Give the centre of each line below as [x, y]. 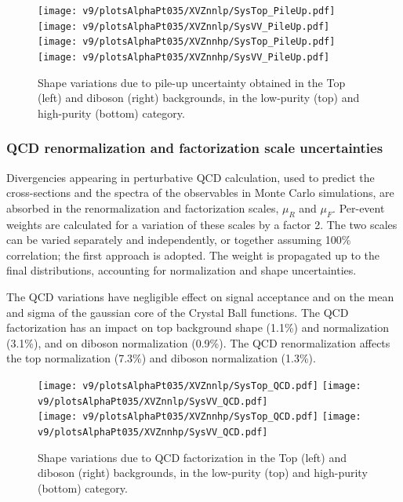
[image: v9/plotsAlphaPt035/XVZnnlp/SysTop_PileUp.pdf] [187, 11]
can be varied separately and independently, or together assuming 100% [179, 240]
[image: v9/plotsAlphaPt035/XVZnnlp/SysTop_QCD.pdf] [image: [200, 386]
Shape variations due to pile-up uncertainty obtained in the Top [192, 82]
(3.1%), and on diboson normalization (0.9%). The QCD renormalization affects [198, 342]
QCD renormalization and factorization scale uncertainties [195, 148]
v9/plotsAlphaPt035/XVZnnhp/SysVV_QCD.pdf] [153, 432]
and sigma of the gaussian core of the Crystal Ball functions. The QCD [178, 312]
